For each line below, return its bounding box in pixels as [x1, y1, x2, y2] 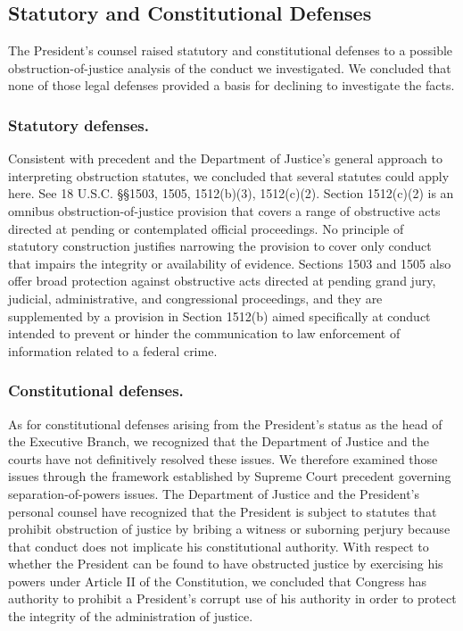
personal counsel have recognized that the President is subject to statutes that [8, 502, 437, 520]
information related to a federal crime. [8, 341, 218, 360]
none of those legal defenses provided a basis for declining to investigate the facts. [8, 76, 455, 95]
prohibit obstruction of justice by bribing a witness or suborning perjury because [8, 519, 451, 538]
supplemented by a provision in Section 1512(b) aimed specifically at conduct [8, 306, 431, 325]
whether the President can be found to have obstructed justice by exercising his [8, 554, 443, 573]
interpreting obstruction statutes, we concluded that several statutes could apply [8, 166, 450, 185]
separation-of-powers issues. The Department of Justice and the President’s [8, 484, 419, 502]
